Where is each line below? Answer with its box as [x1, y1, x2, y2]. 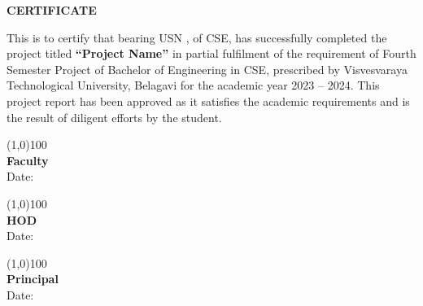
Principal [7, 270, 59, 287]
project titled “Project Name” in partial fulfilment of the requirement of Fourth [7, 45, 416, 62]
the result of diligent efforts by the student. [7, 108, 222, 125]
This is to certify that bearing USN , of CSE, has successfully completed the [7, 28, 387, 46]
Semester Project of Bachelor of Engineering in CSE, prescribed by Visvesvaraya [7, 60, 408, 77]
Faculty [7, 151, 49, 168]
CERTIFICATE [7, 2, 97, 18]
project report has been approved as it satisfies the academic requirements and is [7, 92, 410, 109]
